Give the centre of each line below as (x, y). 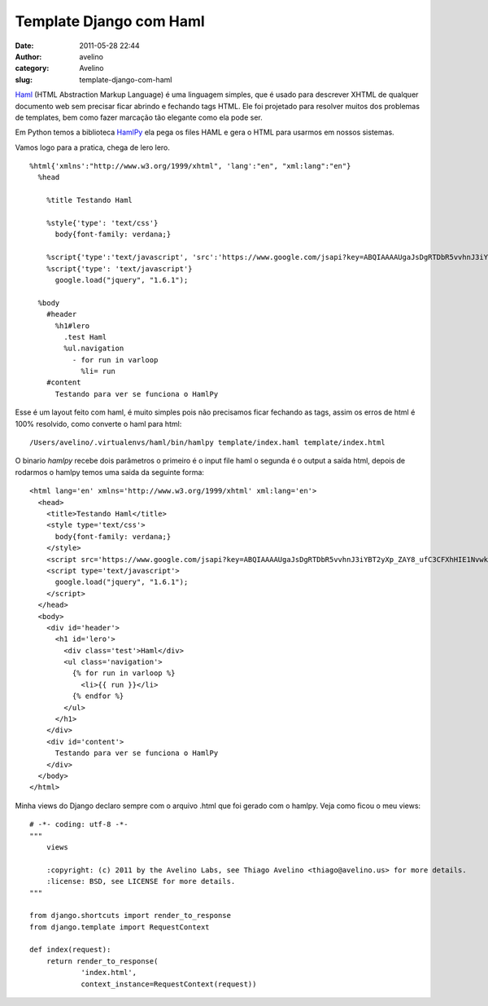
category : (32, 68)
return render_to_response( (102, 961)
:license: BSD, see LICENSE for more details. (141, 881)
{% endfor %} (98, 696)
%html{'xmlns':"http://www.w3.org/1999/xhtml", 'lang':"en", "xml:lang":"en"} (190, 166)
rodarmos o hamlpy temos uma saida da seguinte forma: (110, 472)
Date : (24, 46)
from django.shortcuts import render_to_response (131, 916)
